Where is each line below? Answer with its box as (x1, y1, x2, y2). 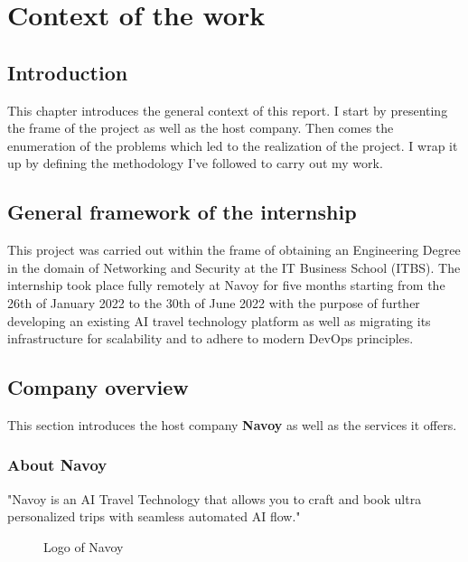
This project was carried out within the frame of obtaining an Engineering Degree (7, 240, 461, 259)
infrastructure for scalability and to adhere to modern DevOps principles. (7, 329, 414, 348)
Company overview (7, 373, 189, 401)
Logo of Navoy (43, 537, 124, 556)
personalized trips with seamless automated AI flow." (7, 507, 301, 526)
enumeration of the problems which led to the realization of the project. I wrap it (7, 136, 458, 155)
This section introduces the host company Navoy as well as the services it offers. (7, 415, 457, 434)
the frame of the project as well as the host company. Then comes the (7, 118, 394, 137)
